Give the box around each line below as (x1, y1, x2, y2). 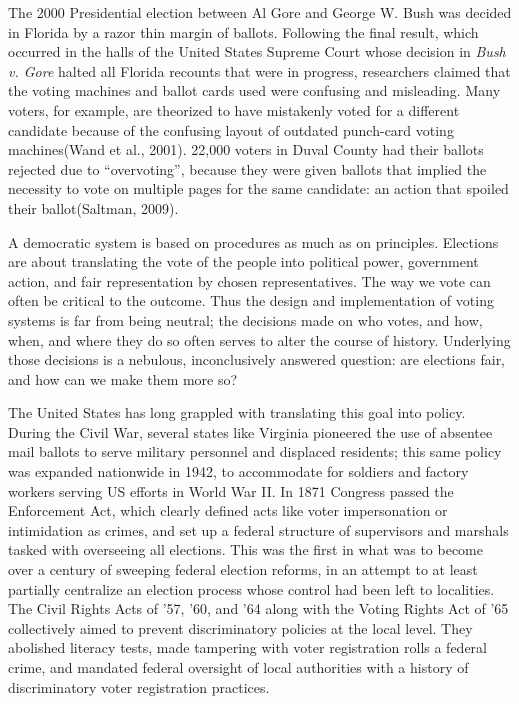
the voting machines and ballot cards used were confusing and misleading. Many (8, 80, 501, 101)
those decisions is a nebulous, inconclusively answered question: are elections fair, (8, 349, 506, 370)
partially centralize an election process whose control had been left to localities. (8, 578, 495, 599)
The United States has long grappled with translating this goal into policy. (8, 402, 466, 423)
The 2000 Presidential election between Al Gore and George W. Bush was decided (8, 2, 512, 22)
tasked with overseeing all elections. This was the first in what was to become (8, 539, 483, 560)
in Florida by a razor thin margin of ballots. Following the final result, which (8, 21, 479, 42)
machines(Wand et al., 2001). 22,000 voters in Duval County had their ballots (8, 139, 484, 160)
